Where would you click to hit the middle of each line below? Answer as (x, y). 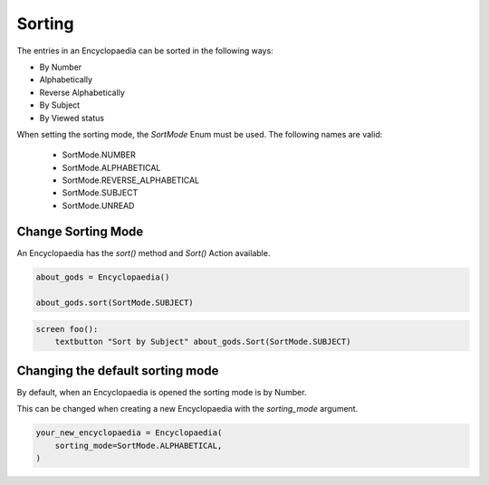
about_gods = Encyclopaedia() (103, 277)
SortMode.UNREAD (98, 205)
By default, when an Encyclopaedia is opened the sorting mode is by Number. (162, 392)
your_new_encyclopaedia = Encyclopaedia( (129, 433)
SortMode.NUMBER (99, 155)
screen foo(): (67, 329)
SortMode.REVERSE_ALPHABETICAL (131, 180)
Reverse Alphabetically (82, 92)
